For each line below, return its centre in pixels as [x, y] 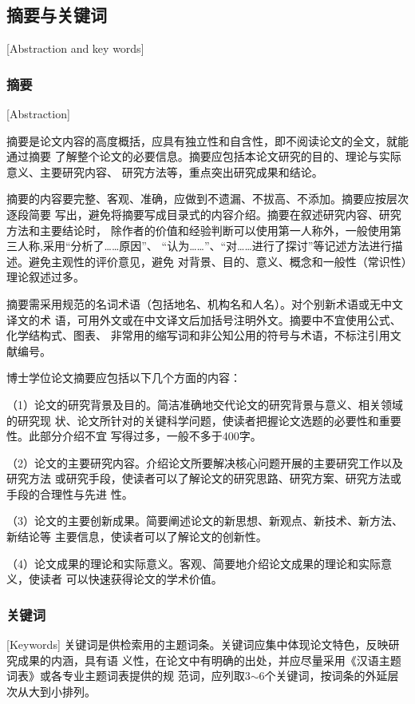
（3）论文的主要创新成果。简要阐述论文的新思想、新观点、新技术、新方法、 [205, 521]
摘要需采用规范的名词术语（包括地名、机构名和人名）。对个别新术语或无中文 [205, 303]
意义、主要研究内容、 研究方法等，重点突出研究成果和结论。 [165, 171]
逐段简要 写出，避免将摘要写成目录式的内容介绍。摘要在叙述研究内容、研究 [204, 214]
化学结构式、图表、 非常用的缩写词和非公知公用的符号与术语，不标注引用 [198, 335]
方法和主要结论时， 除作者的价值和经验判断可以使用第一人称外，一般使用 [198, 230]
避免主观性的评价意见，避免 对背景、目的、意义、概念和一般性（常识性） [217, 261]
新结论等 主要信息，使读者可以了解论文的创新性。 [137, 537]
